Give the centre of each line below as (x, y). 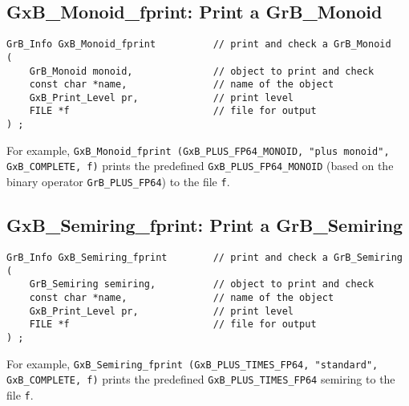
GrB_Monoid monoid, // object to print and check (202, 71)
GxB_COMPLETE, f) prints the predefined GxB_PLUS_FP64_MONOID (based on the (200, 166)
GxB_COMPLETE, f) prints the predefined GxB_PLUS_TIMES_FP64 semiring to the (201, 379)
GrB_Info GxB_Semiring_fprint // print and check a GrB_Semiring (204, 257)
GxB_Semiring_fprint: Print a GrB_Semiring (205, 225)
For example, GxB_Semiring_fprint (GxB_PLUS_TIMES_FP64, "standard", (192, 363)
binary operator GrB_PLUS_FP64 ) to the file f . (118, 182)
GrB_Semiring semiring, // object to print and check (202, 284)
